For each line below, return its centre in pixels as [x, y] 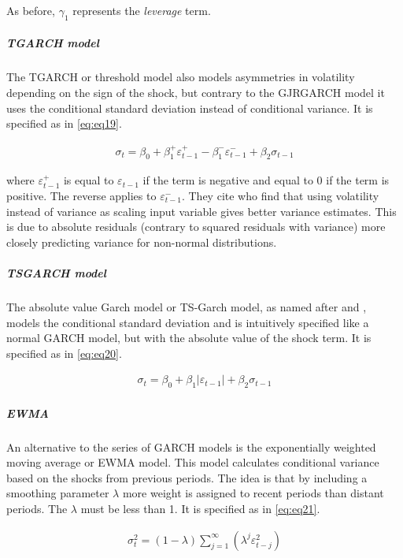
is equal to [89, 180]
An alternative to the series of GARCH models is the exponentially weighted [191, 446]
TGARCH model [53, 43]
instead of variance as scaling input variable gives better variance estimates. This [201, 211]
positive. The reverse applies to [81, 195]
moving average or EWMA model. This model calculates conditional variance [193, 462]
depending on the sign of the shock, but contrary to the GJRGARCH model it [196, 92]
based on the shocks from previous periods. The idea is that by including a [187, 477]
